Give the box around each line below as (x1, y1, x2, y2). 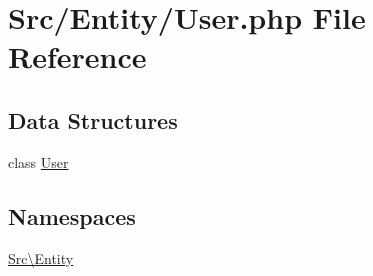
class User (8, 151, 69, 172)
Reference (8, 36, 147, 77)
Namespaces (8, 200, 136, 231)
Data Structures (8, 104, 178, 135)
